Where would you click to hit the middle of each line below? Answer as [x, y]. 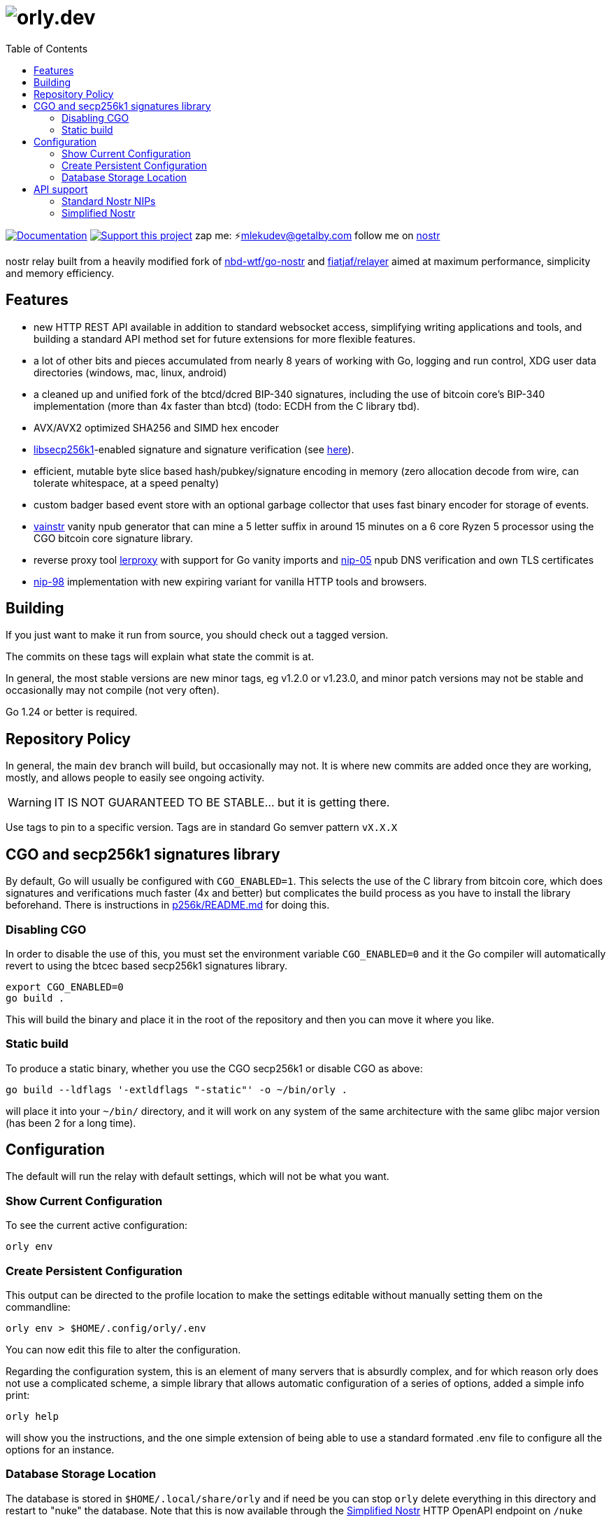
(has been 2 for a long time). [71, 1123]
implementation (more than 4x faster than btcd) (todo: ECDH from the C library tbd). [227, 406]
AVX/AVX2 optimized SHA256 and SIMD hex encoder [156, 427]
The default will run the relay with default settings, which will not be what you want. [197, 1176]
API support [61, 189]
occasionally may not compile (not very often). [113, 690]
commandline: [38, 1307]
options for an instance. [60, 1449]
